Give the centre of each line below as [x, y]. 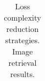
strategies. [22, 40]
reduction [22, 29]
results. [22, 74]
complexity [23, 17]
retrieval [22, 63]
